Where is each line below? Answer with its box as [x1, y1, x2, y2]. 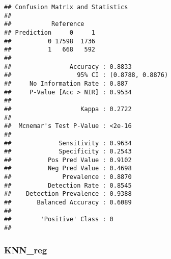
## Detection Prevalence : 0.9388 [4, 190, 132, 198]
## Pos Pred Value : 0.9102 [4, 156, 132, 164]
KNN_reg [4, 243, 47, 256]
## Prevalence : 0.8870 [4, 173, 132, 181]
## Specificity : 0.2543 [4, 148, 132, 156]
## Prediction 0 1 [4, 29, 95, 36]
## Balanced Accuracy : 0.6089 [4, 199, 132, 206]
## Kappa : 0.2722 [4, 105, 132, 113]
